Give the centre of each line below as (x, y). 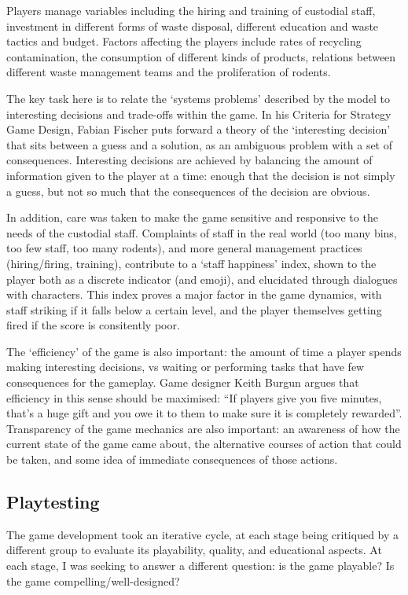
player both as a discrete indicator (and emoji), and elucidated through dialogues (202, 279)
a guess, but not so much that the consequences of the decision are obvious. (188, 191)
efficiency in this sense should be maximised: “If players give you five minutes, (194, 397)
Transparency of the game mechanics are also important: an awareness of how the (203, 428)
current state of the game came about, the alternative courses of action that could (204, 444)
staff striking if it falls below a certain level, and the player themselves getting (194, 309)
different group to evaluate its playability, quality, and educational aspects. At (194, 550)
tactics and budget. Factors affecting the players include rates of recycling (184, 41)
